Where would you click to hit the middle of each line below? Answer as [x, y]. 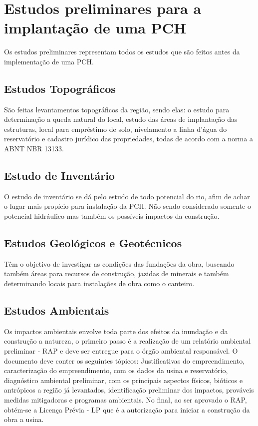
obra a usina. [24, 419]
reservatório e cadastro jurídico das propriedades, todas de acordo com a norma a [129, 139]
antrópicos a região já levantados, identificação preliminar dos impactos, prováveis [129, 390]
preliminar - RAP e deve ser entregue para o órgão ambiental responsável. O [121, 351]
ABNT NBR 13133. [34, 149]
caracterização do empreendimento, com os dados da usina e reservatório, [116, 370]
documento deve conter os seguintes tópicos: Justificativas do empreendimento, [125, 360]
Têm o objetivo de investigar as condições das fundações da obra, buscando [119, 263]
